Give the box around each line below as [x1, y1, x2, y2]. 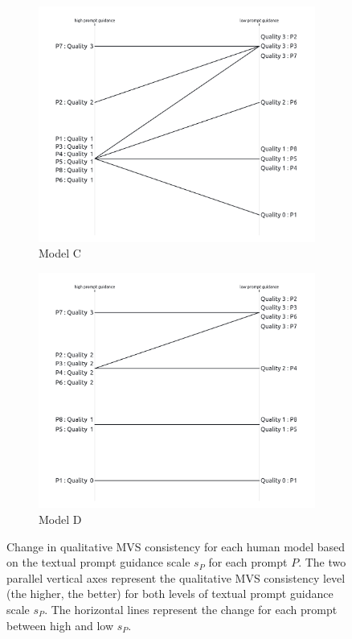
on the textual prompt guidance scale [6, 554, 190, 571]
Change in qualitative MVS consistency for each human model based [6, 538, 346, 554]
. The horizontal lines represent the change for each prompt [44, 600, 338, 617]
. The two [298, 554, 346, 571]
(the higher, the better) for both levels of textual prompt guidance [6, 585, 334, 602]
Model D [39, 510, 82, 527]
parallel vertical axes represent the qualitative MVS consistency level [6, 569, 346, 586]
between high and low [6, 616, 113, 633]
